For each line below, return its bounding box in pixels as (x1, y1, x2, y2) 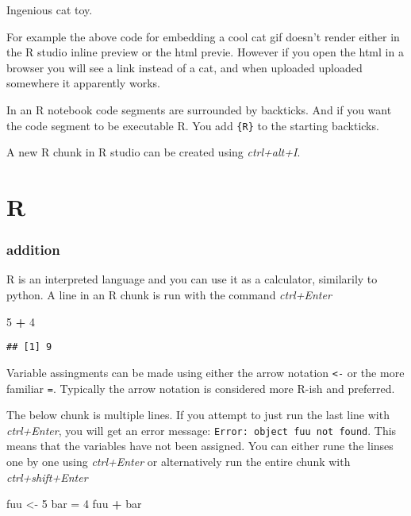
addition (6, 240, 60, 260)
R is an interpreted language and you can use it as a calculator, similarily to (6, 271, 378, 287)
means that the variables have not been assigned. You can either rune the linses (6, 437, 394, 454)
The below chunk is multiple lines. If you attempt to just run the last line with (6, 406, 390, 423)
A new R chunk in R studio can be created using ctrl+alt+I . (6, 144, 301, 160)
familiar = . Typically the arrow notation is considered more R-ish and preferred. (6, 379, 395, 396)
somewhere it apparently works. (6, 75, 160, 91)
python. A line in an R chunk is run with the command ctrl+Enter (6, 287, 332, 302)
